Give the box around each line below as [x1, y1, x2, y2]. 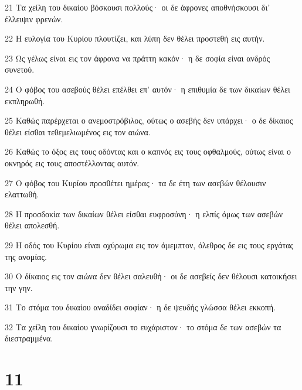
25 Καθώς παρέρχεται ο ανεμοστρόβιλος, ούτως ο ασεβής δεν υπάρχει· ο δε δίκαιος [5, 114, 293, 126]
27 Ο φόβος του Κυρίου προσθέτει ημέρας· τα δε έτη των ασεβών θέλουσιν [5, 176, 266, 189]
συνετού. [5, 63, 35, 76]
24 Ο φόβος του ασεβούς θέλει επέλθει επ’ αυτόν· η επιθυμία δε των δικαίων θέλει [5, 83, 290, 95]
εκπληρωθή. [5, 94, 45, 107]
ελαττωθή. [5, 188, 39, 200]
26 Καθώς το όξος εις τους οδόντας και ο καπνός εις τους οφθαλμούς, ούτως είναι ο [5, 145, 291, 158]
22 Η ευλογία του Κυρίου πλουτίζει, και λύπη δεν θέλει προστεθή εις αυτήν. [5, 32, 265, 45]
